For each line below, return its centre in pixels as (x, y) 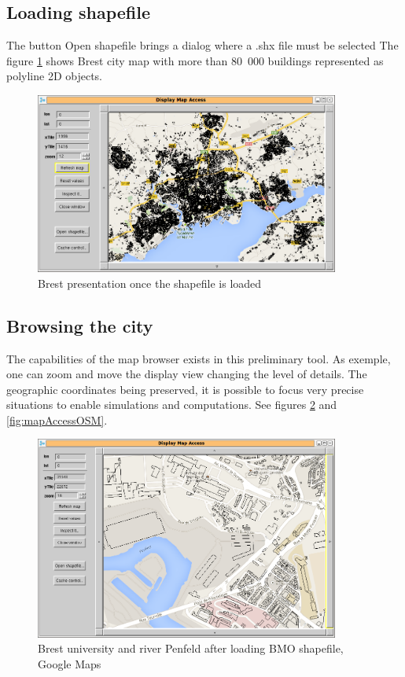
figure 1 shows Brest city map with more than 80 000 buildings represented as (195, 60)
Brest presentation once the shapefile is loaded (150, 283)
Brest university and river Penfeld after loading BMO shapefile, (191, 648)
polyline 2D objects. (55, 76)
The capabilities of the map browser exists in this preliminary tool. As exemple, (199, 358)
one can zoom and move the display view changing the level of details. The (187, 374)
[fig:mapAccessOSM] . (57, 419)
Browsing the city (80, 325)
